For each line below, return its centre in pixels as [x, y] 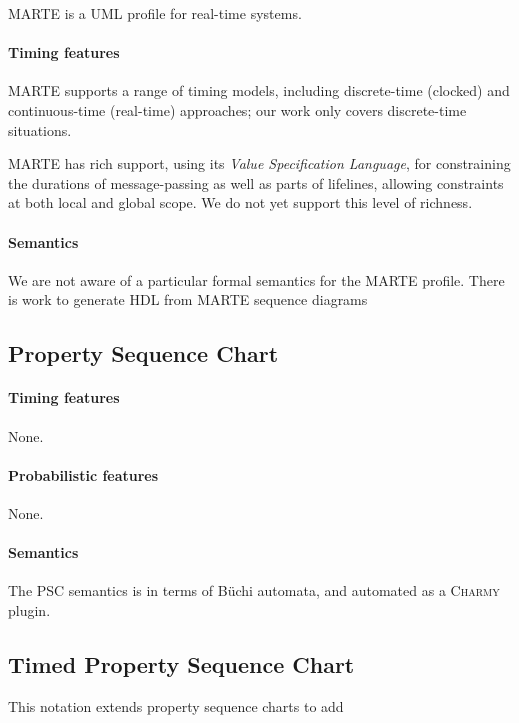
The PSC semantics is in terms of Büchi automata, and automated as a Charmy [254, 590]
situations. [40, 129]
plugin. [29, 609]
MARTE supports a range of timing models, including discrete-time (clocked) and [259, 90]
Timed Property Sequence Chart [181, 663]
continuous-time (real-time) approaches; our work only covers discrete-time [237, 109]
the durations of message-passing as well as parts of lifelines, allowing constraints [256, 182]
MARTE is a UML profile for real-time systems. [155, 13]
